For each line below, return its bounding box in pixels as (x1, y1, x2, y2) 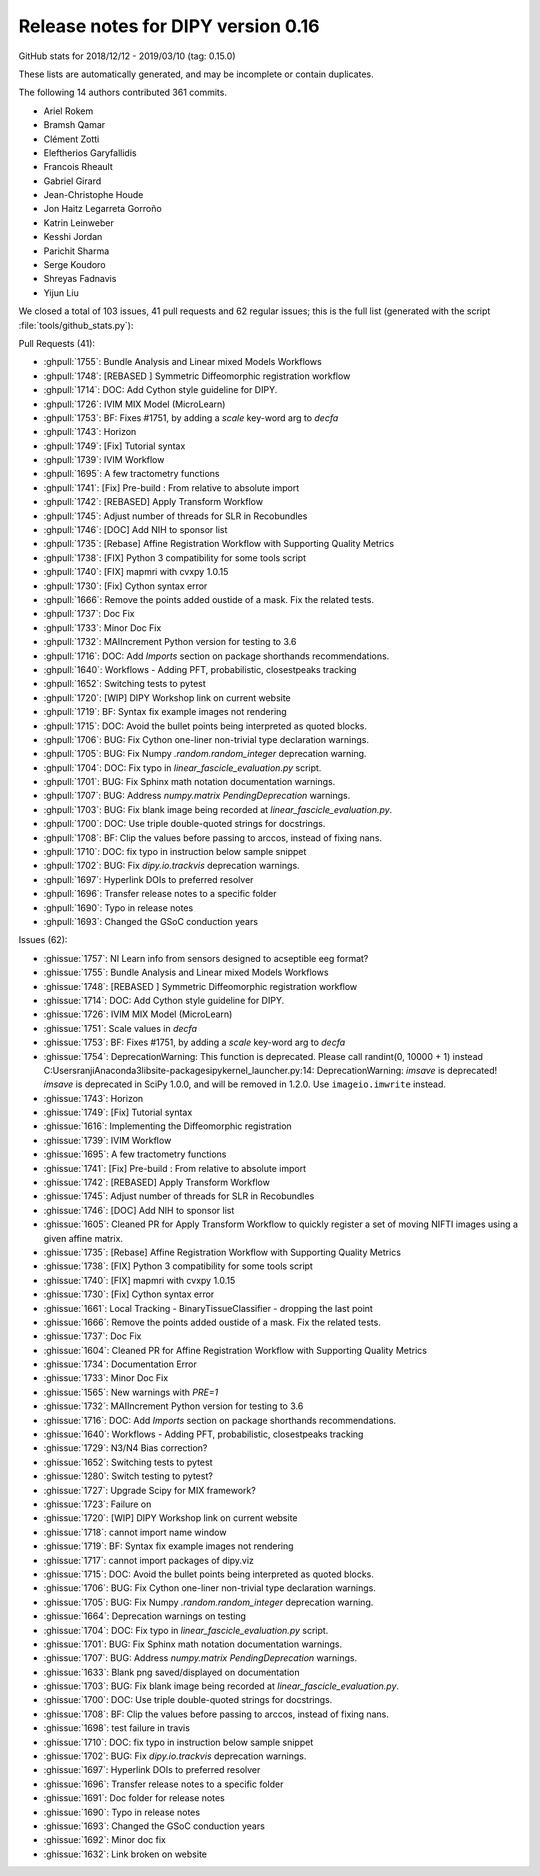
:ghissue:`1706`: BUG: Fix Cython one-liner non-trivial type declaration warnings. (43, 1582, 377, 1594)
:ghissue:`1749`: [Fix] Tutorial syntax (43, 1106, 193, 1119)
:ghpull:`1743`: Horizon (43, 426, 137, 438)
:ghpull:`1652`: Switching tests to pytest (43, 678, 207, 690)
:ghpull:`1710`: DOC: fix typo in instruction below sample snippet (43, 846, 307, 858)
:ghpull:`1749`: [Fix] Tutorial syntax (43, 440, 186, 452)
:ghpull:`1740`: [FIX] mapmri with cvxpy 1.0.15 (43, 566, 229, 578)
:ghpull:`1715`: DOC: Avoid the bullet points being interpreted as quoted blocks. (43, 720, 368, 732)
